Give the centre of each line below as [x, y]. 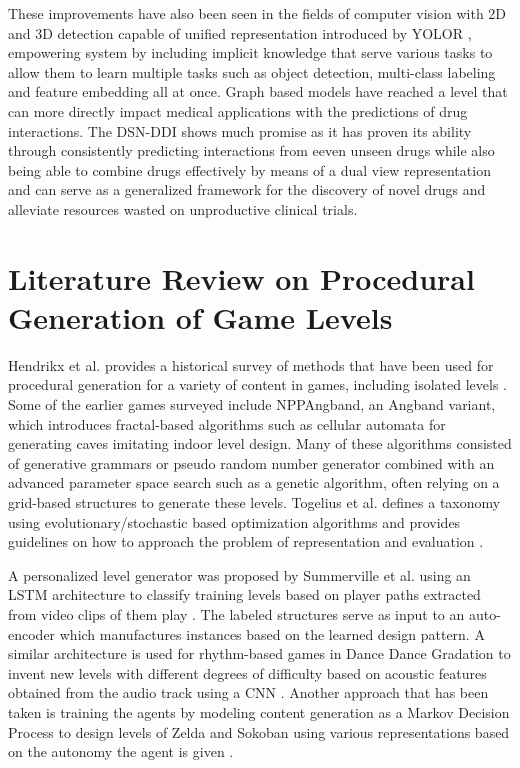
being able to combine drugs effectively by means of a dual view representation [249, 169]
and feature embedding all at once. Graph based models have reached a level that [258, 91]
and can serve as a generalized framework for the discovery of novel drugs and [247, 189]
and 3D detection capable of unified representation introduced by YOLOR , [240, 32]
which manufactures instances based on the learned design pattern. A [272, 633]
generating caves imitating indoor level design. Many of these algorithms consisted [260, 443]
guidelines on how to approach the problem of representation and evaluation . [246, 541]
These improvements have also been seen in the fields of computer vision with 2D [257, 13]
